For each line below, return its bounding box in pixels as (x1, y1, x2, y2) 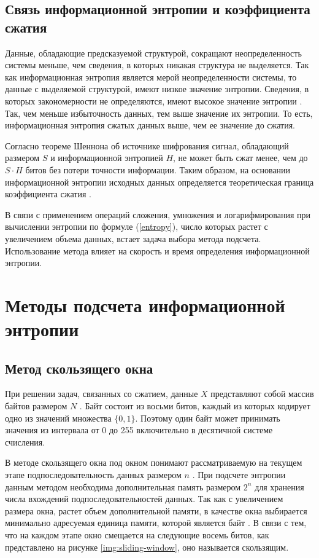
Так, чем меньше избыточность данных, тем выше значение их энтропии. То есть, (5, 106, 313, 119)
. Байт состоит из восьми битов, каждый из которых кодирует (79, 399, 310, 412)
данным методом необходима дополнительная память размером (5, 480, 241, 493)
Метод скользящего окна (5, 358, 153, 377)
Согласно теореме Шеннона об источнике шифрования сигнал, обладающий (5, 139, 289, 152)
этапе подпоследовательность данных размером (5, 468, 182, 481)
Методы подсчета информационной (5, 292, 285, 317)
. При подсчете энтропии (192, 468, 286, 481)
